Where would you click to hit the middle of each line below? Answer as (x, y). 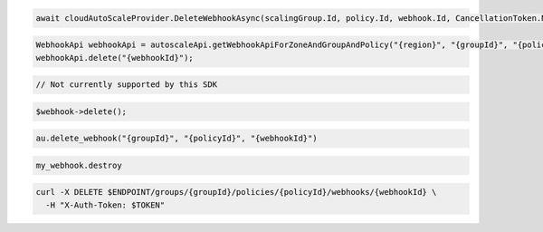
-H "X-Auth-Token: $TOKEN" (105, 205)
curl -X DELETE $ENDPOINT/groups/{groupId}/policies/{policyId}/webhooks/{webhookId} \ (236, 192)
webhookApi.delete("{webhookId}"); (114, 58)
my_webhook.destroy (79, 165)
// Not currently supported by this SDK (126, 85)
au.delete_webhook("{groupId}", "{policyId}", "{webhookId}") (176, 139)
